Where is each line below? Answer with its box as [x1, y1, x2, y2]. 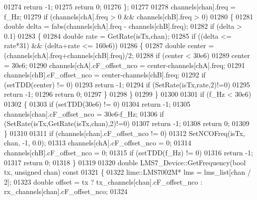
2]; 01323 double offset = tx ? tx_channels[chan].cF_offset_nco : [4, 176, 203, 187]
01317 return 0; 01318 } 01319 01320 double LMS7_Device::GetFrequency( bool [4, 157, 246, 167]
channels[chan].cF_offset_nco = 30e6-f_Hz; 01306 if [4, 108, 164, 119]
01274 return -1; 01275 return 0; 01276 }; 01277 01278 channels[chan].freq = [4, 1, 236, 11]
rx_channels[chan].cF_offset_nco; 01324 [4, 186, 128, 197]
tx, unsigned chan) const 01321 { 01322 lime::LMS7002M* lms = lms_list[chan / [4, 167, 251, 177]
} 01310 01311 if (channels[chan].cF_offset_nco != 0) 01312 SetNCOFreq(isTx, [4, 128, 245, 138]
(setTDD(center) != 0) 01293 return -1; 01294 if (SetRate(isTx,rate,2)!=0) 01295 [4, 79, 250, 89]
